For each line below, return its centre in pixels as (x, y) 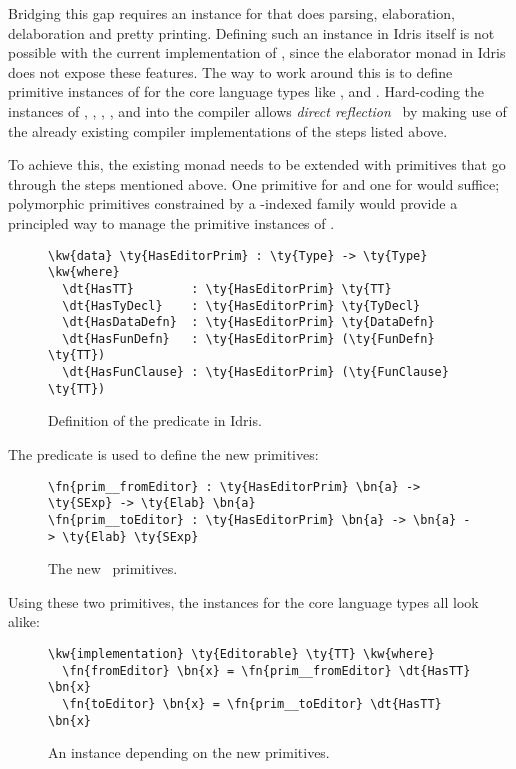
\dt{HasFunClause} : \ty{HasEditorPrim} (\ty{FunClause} (255, 372)
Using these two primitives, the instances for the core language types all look (243, 601)
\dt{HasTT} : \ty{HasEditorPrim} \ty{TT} (227, 288)
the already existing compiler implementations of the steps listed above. (228, 130)
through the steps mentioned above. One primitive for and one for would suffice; (254, 183)
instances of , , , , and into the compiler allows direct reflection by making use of (257, 110)
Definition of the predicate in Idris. (155, 420)
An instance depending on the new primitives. (189, 752)
